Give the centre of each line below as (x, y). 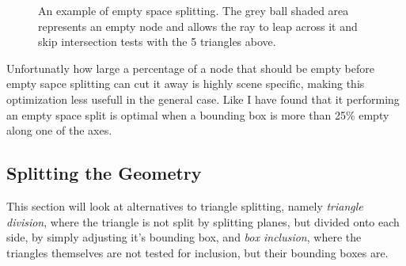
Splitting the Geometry (104, 173)
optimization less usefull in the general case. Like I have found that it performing (203, 99)
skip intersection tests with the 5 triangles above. (157, 42)
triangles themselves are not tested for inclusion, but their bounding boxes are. (197, 252)
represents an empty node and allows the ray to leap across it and (198, 26)
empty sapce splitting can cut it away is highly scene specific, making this (186, 84)
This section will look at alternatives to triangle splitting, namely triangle (185, 205)
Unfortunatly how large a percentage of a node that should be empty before (190, 68)
